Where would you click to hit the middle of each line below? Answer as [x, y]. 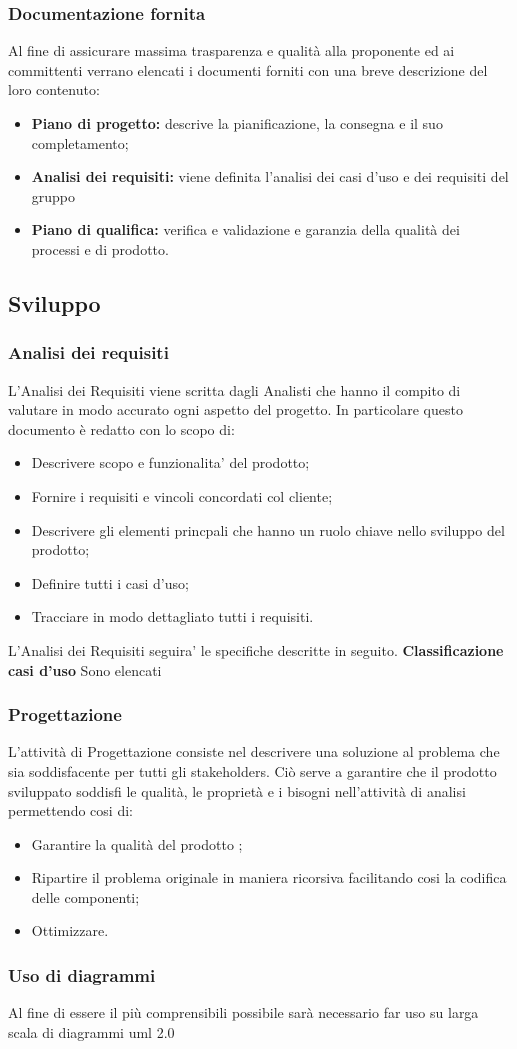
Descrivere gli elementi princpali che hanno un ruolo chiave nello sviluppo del [268, 529]
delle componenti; [85, 896]
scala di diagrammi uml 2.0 [91, 1031]
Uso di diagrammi [82, 974]
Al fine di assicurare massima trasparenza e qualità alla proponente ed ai [231, 50]
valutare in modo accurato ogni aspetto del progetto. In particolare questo [235, 409]
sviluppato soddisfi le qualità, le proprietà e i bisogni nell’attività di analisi [237, 790]
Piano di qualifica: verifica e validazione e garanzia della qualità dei [245, 229]
